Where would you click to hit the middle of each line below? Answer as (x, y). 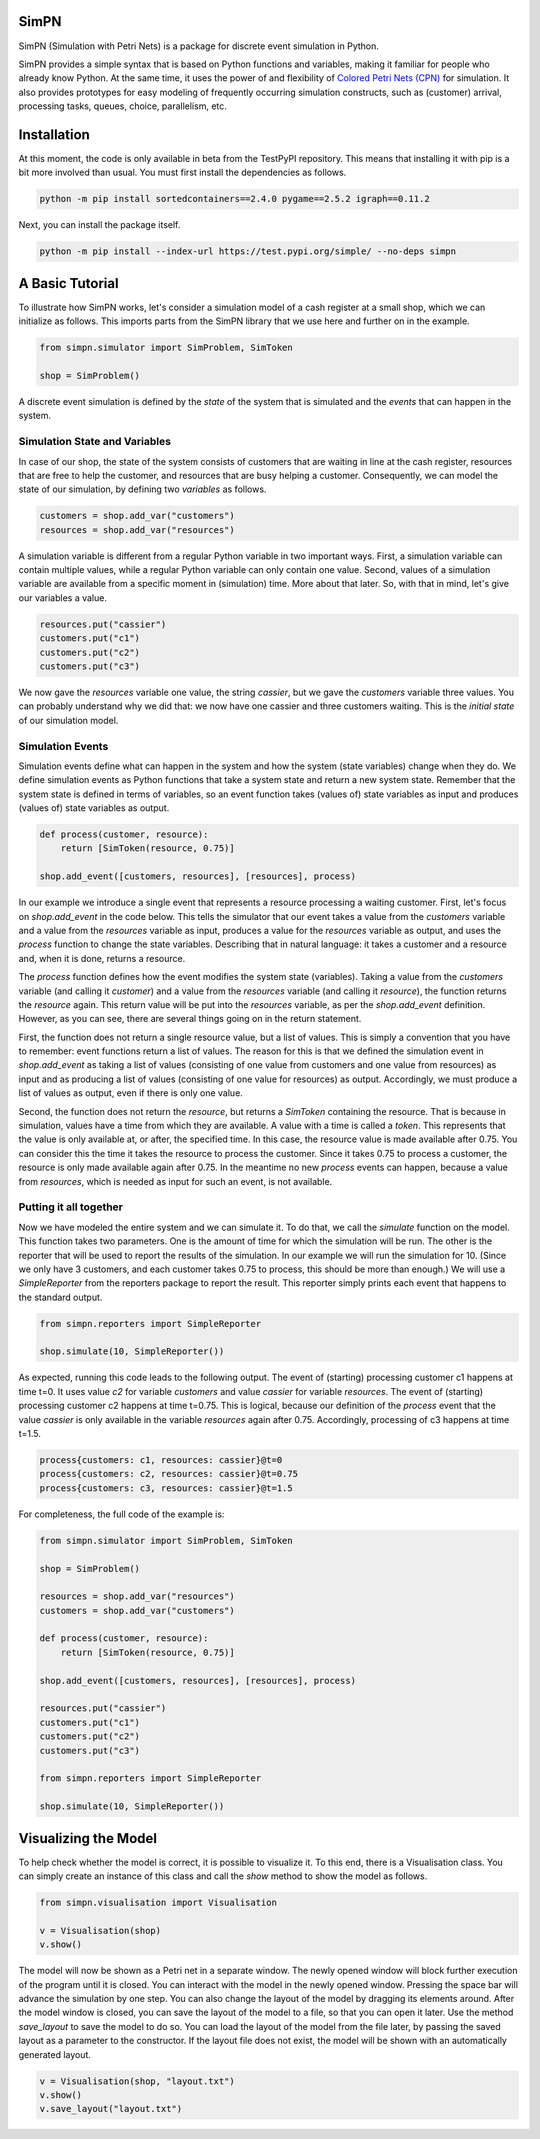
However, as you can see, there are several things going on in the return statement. (190, 1019)
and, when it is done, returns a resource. (102, 958)
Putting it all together (71, 1207)
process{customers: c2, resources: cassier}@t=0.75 (169, 1474)
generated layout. (55, 2054)
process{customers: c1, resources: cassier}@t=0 (161, 1460)
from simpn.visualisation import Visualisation (158, 1903)
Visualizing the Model (87, 1838)
